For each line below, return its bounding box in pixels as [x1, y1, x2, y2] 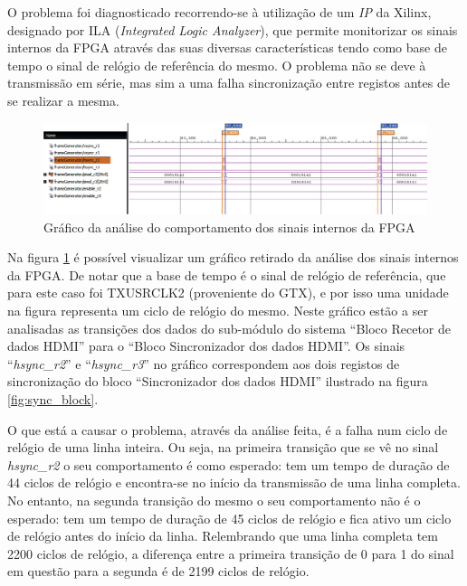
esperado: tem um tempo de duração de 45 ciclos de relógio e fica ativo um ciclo [7, 508, 452, 527]
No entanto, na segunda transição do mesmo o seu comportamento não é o [7, 490, 421, 509]
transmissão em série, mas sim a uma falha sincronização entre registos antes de [7, 73, 450, 92]
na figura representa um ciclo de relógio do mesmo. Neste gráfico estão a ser [7, 300, 428, 319]
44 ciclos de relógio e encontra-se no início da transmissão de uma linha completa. [7, 473, 461, 492]
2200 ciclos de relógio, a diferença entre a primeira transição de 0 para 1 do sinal [7, 543, 454, 562]
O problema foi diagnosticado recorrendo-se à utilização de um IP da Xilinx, [7, 3, 432, 21]
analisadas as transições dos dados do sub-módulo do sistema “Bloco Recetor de [7, 318, 452, 337]
